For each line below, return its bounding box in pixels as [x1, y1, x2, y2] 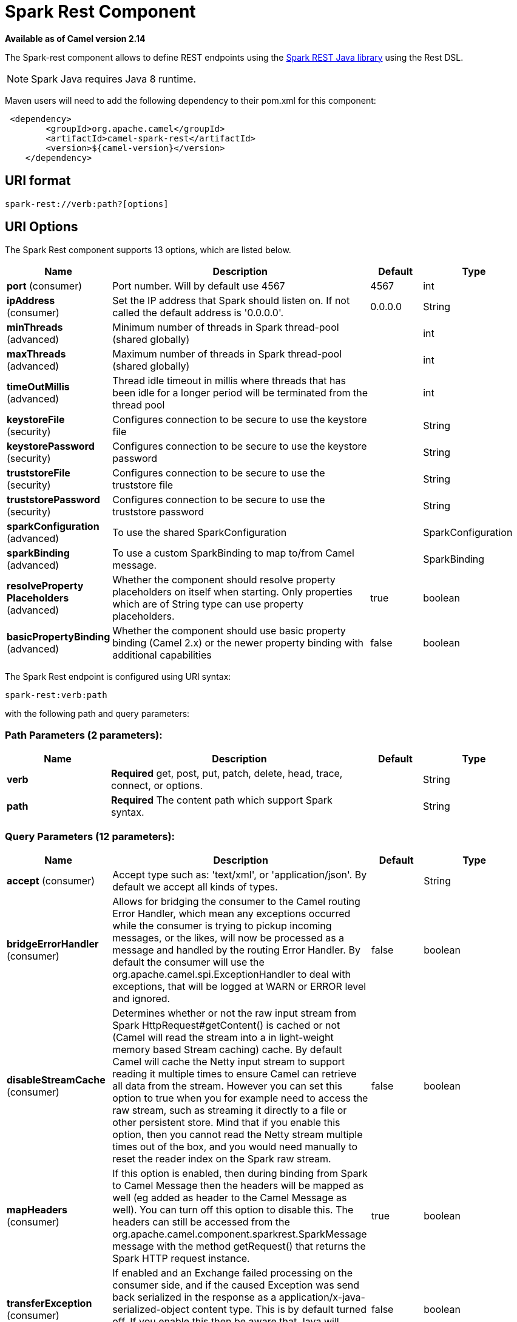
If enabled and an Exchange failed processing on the [112, 1266, 353, 1279]
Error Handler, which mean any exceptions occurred [112, 907, 351, 920]
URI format [5, 173, 71, 189]
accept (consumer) [7, 874, 95, 887]
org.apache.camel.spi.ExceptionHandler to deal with [112, 968, 351, 980]
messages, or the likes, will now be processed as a [112, 931, 345, 944]
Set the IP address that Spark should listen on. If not [112, 294, 350, 307]
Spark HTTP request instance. [112, 1252, 250, 1264]
